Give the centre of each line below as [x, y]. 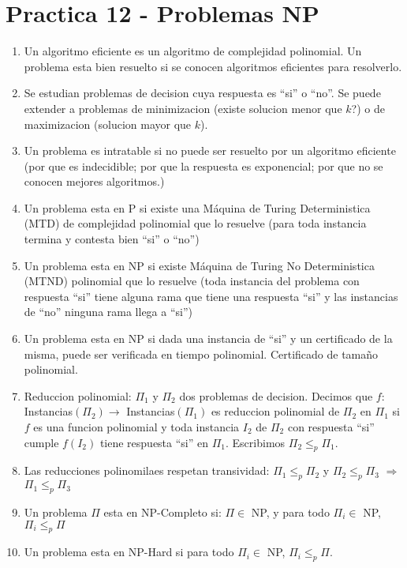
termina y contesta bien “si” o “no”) [112, 239]
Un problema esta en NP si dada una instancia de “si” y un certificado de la [208, 339]
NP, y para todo [290, 512]
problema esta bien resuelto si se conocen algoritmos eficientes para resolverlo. [213, 66]
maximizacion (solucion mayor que [108, 124]
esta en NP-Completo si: [162, 512]
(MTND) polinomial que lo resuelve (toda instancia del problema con [192, 281]
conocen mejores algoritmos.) [94, 181]
